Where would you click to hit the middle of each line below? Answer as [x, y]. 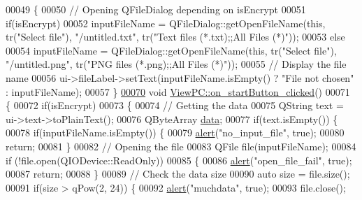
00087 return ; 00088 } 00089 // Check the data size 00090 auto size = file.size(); [178, 174]
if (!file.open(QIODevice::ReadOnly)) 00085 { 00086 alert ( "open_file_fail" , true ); [179, 160]
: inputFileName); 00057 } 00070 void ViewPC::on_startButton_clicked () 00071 [178, 91]
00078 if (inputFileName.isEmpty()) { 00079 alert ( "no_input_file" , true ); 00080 [175, 133]
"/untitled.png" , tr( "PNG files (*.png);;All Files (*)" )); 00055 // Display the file [176, 64]
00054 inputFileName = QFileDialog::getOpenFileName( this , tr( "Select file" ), [171, 50]
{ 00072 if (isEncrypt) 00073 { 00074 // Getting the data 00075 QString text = [175, 105]
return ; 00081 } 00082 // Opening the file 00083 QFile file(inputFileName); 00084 [181, 146]
